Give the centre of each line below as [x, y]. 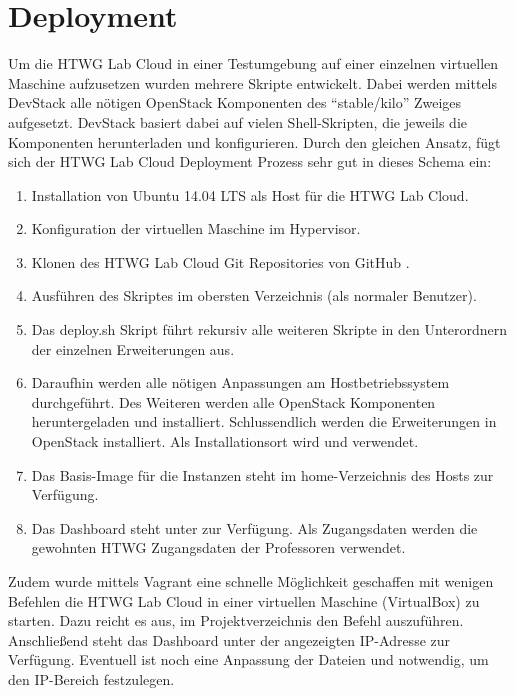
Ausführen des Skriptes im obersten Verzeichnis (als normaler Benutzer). [254, 295]
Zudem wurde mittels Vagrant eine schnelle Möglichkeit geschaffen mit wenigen [251, 581]
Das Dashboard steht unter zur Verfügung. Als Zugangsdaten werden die [254, 527]
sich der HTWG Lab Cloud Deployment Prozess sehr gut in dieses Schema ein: [250, 161]
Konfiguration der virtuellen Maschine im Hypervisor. [196, 228]
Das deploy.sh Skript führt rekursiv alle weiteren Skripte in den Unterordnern [269, 329]
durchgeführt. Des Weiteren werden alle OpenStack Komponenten [233, 401]
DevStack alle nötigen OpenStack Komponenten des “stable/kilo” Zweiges [235, 102]
